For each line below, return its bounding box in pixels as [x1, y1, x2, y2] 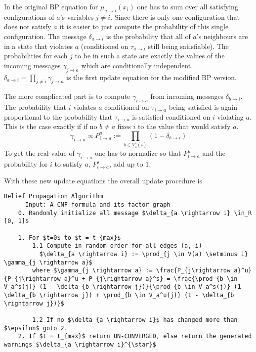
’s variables [60, 11, 94, 22]
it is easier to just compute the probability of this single [59, 21, 229, 32]
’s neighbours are [196, 31, 248, 41]
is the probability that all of [106, 31, 191, 41]
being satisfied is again [169, 102, 238, 112]
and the [202, 148, 226, 158]
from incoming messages [150, 91, 224, 101]
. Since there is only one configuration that [110, 11, 240, 22]
